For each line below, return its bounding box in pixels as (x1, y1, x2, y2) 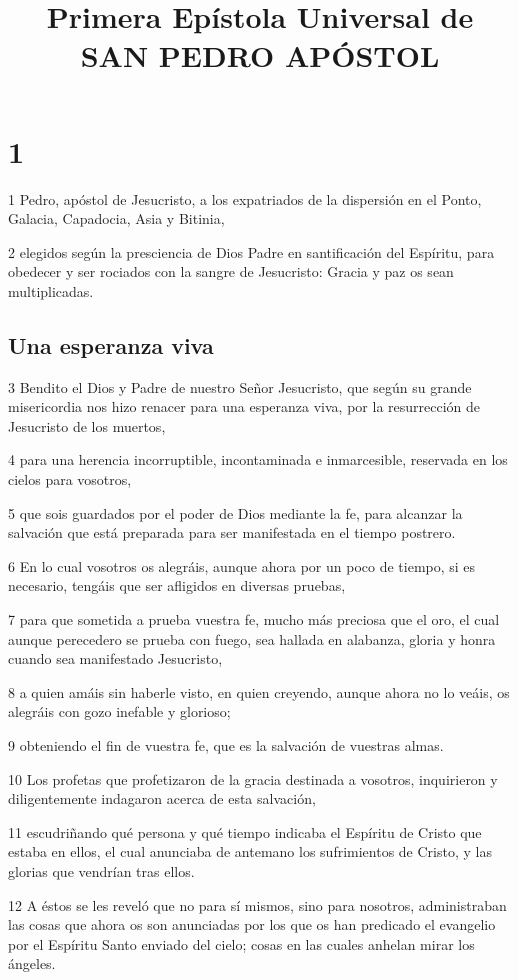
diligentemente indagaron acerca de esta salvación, (8, 788, 316, 809)
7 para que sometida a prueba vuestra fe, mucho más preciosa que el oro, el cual (8, 609, 500, 630)
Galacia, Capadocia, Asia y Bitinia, (8, 208, 225, 229)
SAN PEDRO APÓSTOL (80, 35, 440, 76)
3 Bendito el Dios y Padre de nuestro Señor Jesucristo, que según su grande (8, 376, 472, 397)
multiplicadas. (8, 280, 94, 301)
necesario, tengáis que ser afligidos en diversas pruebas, (8, 575, 346, 596)
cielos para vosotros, (8, 469, 132, 490)
